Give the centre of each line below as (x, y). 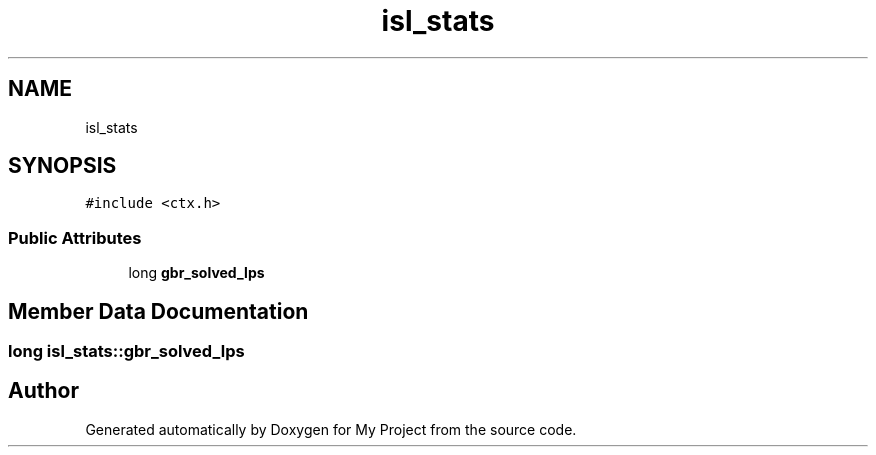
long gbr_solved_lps (196, 273)
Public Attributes (75, 237)
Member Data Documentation (158, 311)
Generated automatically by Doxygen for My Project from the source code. (331, 429)
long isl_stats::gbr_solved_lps (126, 351)
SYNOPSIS (62, 166)
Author (43, 391)
